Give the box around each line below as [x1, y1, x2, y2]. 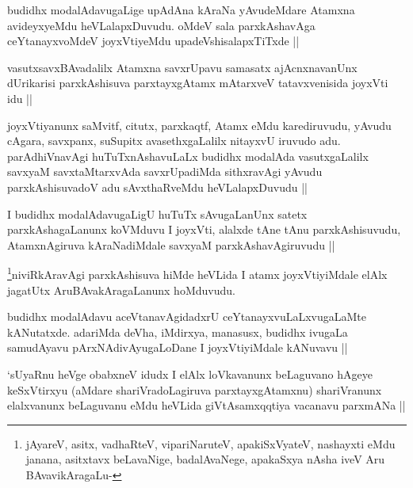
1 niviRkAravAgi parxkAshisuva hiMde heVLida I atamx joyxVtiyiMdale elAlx [7, 264, 388, 282]
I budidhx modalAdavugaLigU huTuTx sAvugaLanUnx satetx [7, 205, 308, 222]
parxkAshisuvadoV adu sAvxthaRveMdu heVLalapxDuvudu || [7, 178, 308, 195]
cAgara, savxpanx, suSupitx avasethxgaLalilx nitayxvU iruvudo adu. [7, 132, 341, 149]
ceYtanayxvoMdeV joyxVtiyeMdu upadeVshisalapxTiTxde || [7, 32, 300, 49]
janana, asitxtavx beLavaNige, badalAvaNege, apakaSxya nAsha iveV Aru [25, 451, 385, 467]
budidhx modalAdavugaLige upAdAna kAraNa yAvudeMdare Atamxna [7, 2, 355, 17]
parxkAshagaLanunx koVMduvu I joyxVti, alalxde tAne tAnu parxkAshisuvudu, [7, 221, 401, 238]
